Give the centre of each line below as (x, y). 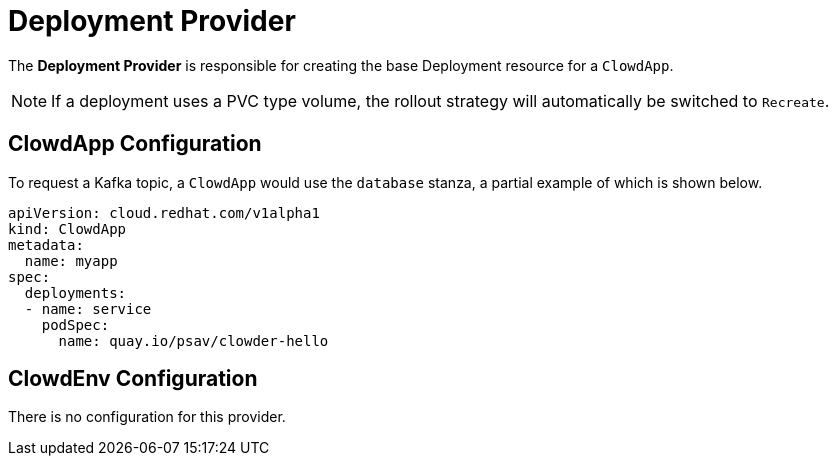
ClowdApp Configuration (135, 144)
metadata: (46, 244)
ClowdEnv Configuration (133, 379)
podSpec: (75, 324)
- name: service (88, 308)
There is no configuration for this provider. (147, 417)
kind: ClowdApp (67, 228)
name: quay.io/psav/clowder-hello (193, 340)
